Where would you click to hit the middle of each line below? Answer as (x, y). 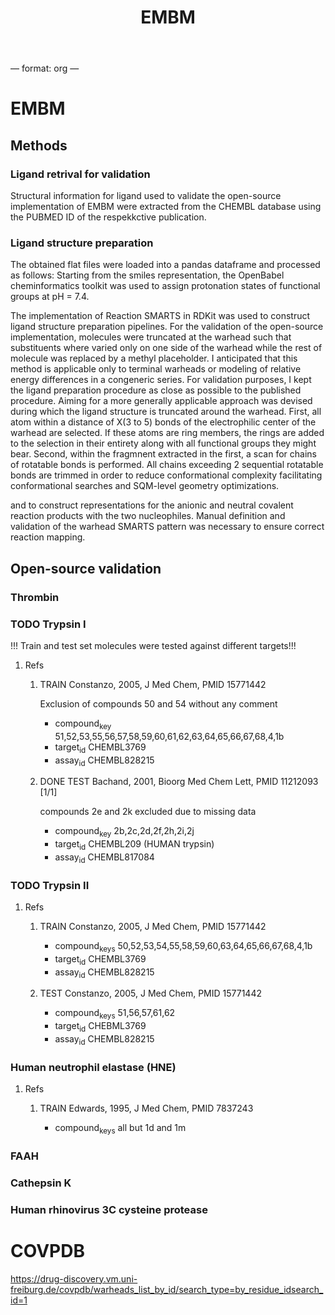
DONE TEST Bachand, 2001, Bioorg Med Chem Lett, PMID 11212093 (179, 782)
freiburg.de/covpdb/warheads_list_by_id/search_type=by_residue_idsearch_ (167, 1289)
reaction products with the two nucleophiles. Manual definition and (148, 516)
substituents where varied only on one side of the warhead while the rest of (166, 348)
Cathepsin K (41, 1183)
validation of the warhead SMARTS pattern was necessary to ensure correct (167, 527)
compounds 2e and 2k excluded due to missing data (148, 812)
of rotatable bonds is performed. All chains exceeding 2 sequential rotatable (167, 465)
